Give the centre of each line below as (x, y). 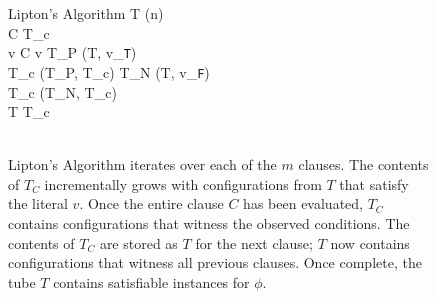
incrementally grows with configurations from (183, 183)
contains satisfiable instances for (151, 281)
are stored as (138, 242)
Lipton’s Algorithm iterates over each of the (142, 164)
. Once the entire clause (151, 203)
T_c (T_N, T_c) (62, 91)
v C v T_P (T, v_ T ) (72, 52)
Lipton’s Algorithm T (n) (86, 13)
